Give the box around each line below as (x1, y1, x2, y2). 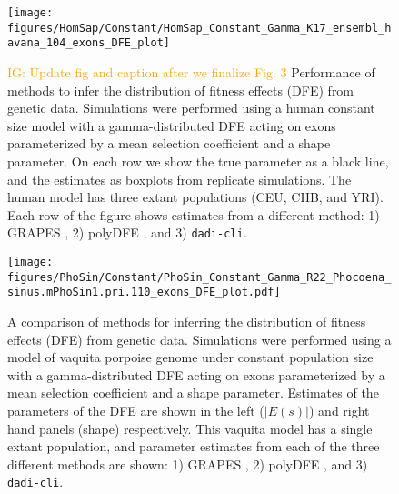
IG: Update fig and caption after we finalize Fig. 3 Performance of (7, 62, 375, 81)
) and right (309, 400, 370, 419)
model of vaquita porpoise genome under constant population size (7, 348, 374, 367)
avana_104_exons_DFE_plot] (7, 36, 170, 50)
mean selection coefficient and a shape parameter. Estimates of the (7, 383, 379, 402)
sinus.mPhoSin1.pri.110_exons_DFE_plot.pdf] (7, 286, 281, 299)
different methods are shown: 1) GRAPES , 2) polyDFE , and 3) (7, 454, 368, 473)
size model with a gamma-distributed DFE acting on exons (7, 116, 336, 135)
